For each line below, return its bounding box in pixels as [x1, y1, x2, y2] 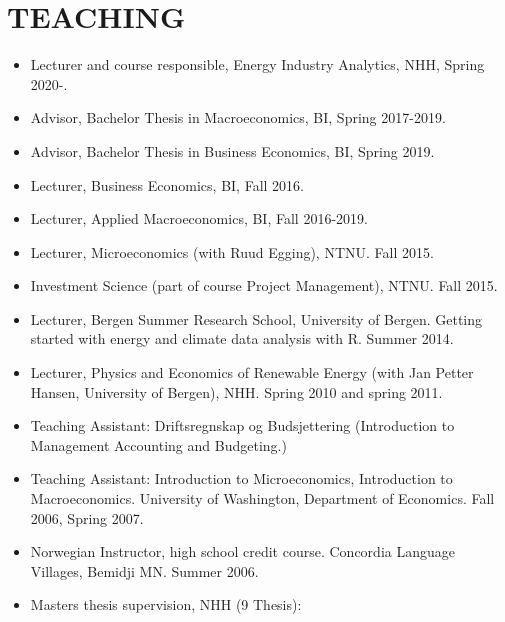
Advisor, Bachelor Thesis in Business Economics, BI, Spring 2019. [30, 140, 435, 161]
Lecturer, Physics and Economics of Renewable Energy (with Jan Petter [30, 362, 474, 383]
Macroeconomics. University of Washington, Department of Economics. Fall [30, 488, 495, 509]
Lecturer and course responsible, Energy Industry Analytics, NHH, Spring [30, 54, 485, 75]
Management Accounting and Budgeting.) [30, 434, 287, 455]
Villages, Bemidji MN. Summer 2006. [30, 560, 259, 581]
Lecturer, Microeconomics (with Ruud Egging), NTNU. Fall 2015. [30, 241, 434, 262]
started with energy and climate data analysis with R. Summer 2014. [30, 328, 454, 349]
